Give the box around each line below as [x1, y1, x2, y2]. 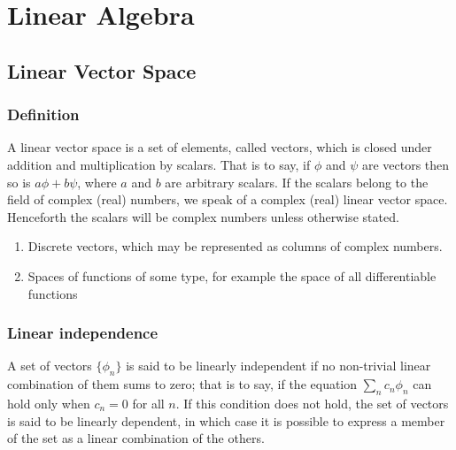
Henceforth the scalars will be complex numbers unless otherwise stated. [7, 207, 399, 225]
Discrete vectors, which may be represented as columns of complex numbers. [27, 237, 443, 256]
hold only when [7, 393, 90, 412]
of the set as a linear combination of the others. [7, 429, 265, 447]
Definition [7, 103, 80, 126]
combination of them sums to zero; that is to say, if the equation [7, 375, 358, 393]
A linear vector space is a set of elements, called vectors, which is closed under [7, 138, 432, 156]
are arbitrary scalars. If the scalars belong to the [165, 172, 429, 191]
